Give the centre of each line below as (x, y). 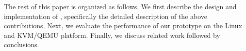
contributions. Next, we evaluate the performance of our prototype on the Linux (123, 25)
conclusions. (22, 44)
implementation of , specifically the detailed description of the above (106, 16)
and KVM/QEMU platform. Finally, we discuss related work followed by (112, 35)
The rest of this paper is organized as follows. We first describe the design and (120, 6)
